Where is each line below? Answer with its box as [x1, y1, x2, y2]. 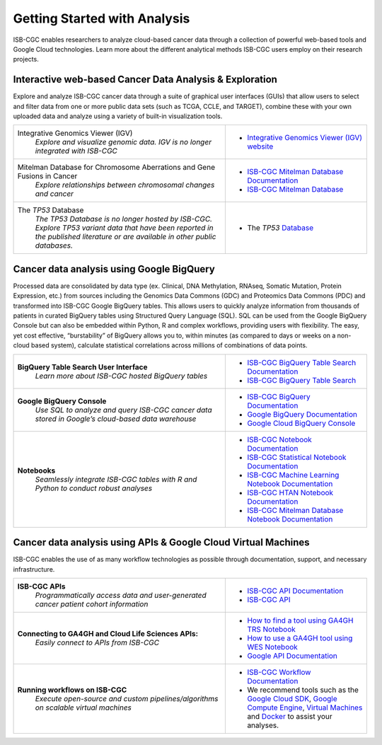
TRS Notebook [247, 624, 296, 634]
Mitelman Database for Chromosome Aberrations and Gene [17, 163, 216, 173]
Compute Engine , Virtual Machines [247, 703, 363, 712]
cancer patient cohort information [35, 599, 149, 608]
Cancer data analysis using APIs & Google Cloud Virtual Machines [13, 536, 311, 548]
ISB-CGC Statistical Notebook [247, 452, 347, 462]
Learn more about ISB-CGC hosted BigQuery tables [35, 371, 208, 381]
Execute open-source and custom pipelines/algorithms [35, 693, 219, 703]
